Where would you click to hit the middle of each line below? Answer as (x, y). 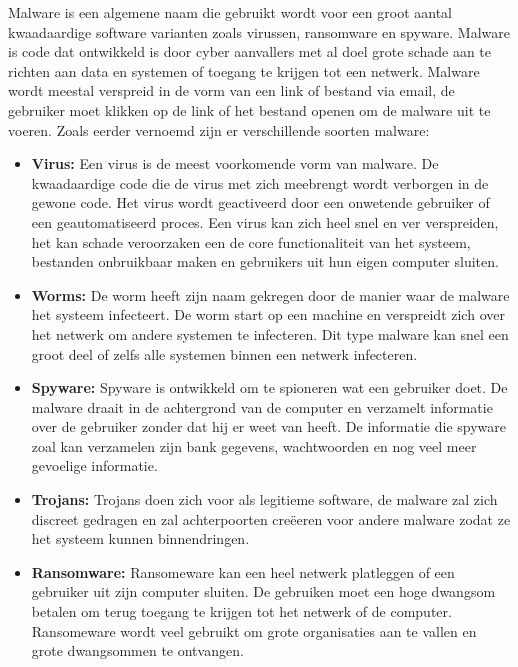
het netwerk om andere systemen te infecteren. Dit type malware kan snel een (270, 333)
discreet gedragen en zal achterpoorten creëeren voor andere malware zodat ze (271, 518)
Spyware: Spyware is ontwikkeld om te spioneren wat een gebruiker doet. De (269, 387)
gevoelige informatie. (94, 465)
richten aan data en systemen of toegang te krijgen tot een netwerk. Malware (244, 70)
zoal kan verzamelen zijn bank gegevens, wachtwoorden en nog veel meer (254, 445)
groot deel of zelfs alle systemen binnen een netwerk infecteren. (224, 353)
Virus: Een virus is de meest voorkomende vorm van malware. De (235, 163)
